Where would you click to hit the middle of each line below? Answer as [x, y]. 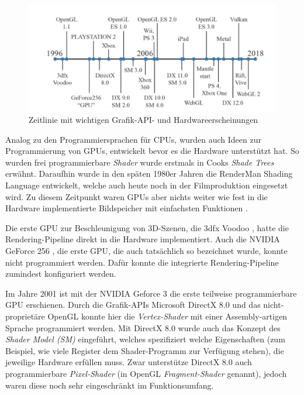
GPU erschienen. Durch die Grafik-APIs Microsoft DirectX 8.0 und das [133, 305]
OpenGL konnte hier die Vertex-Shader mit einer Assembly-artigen [167, 316]
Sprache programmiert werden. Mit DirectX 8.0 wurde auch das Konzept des [143, 327]
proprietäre [25, 316]
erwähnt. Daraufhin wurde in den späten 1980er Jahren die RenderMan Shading [149, 174]
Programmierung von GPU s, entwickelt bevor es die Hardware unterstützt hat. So [152, 151]
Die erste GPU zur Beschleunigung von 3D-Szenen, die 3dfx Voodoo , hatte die [147, 227]
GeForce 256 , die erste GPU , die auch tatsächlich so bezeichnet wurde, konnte [146, 250]
